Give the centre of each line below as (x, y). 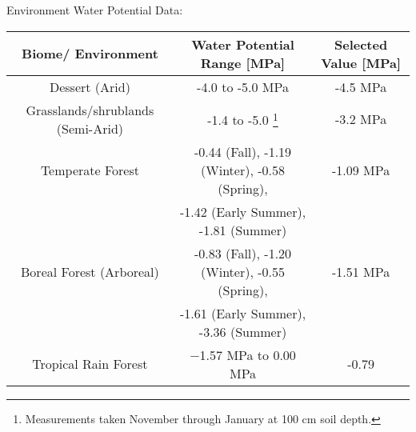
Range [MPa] (243, 62)
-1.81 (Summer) (243, 230)
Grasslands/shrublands (90, 110)
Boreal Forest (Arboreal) (90, 271)
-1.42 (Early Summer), (243, 211)
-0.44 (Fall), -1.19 (243, 151)
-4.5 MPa (361, 86)
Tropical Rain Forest (90, 364)
